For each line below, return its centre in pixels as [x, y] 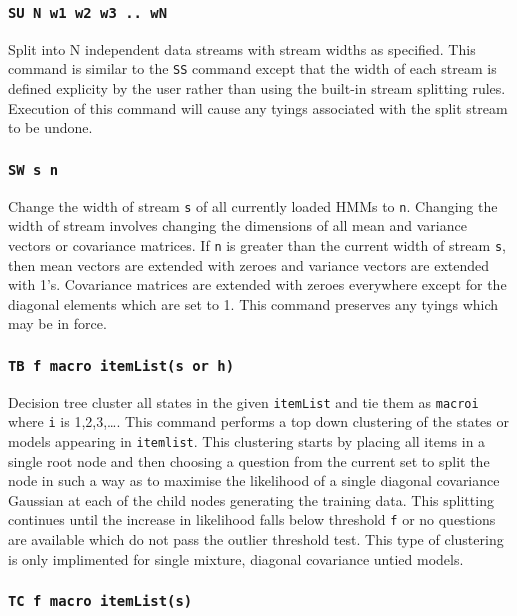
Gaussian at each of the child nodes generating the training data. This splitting [251, 499]
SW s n [33, 169]
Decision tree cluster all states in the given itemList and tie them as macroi [243, 401]
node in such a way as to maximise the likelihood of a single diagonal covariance [254, 480]
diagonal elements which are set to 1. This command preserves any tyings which [253, 303]
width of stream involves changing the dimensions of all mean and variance [237, 225]
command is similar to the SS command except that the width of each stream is [252, 68]
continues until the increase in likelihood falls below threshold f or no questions [252, 519]
